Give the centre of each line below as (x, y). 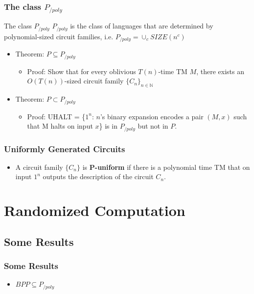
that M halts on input (60, 126)
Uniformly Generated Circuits (65, 148)
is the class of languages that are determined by (142, 26)
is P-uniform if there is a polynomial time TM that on (166, 167)
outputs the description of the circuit (98, 176)
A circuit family (39, 167)
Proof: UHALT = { (56, 116)
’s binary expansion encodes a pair (152, 116)
